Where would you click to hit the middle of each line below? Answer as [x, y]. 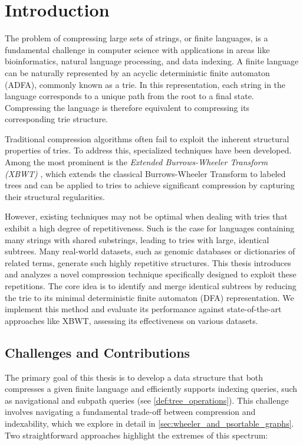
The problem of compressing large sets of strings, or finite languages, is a [136, 38]
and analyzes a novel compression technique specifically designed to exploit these [151, 274]
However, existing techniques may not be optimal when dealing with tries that [146, 216]
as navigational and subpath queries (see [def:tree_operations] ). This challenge [147, 400]
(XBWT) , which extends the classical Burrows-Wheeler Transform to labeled [145, 173]
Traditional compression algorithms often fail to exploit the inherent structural [147, 138]
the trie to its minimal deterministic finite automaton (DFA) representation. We [149, 297]
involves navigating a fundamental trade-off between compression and [130, 412]
